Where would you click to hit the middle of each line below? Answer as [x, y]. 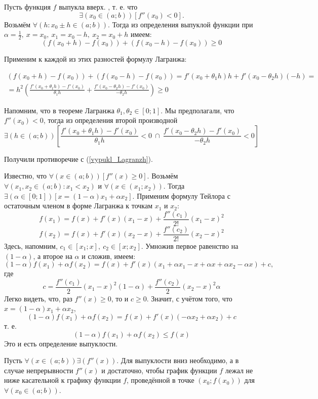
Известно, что [26, 176]
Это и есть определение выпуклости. [61, 343]
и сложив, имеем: [109, 256]
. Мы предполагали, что [197, 110]
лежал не [239, 370]
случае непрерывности [39, 370]
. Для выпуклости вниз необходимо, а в [178, 360]
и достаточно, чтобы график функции [159, 370]
